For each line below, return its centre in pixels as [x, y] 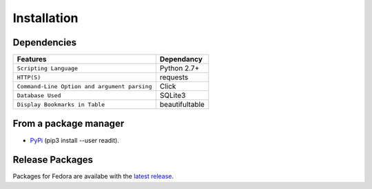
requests [174, 77]
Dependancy [181, 59]
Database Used [39, 96]
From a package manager [69, 124]
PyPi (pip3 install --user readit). [75, 140]
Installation [45, 18]
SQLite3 [173, 95]
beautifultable [182, 105]
